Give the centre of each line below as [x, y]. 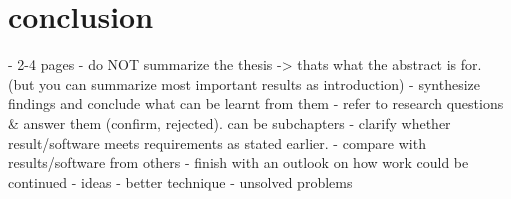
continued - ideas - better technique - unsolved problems [180, 181]
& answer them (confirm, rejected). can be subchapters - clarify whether [229, 122]
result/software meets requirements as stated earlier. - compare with [217, 142]
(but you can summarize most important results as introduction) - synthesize [244, 83]
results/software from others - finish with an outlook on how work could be [238, 162]
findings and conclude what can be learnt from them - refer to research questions [256, 103]
